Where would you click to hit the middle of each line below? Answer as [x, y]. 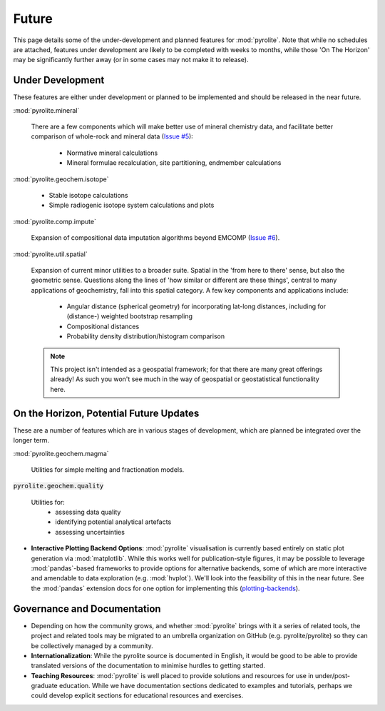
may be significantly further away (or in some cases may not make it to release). [131, 60]
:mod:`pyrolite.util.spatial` [51, 254]
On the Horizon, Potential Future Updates [106, 413]
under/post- [333, 675]
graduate [45, 686]
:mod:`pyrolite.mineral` [46, 110]
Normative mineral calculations [112, 153]
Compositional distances [103, 326]
